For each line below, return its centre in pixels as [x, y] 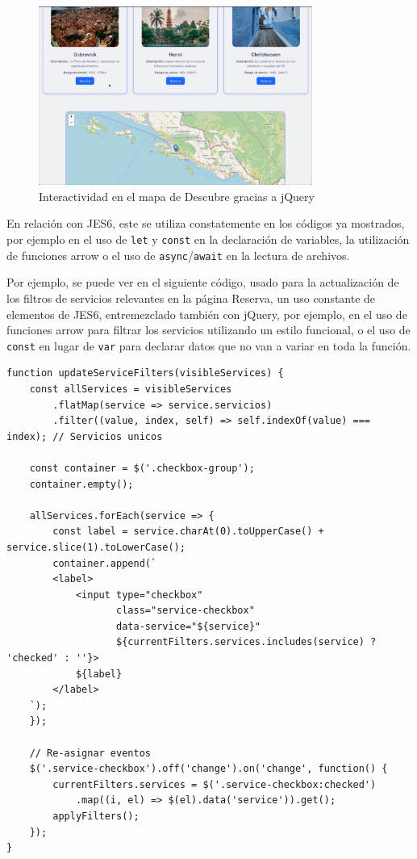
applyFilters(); [96, 817]
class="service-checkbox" [186, 611]
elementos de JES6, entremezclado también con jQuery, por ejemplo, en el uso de [207, 314]
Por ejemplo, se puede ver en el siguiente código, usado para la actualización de [203, 282]
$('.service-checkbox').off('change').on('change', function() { [208, 769]
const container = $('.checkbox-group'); [142, 468]
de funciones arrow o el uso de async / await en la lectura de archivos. [178, 255]
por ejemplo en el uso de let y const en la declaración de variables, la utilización [208, 239]
